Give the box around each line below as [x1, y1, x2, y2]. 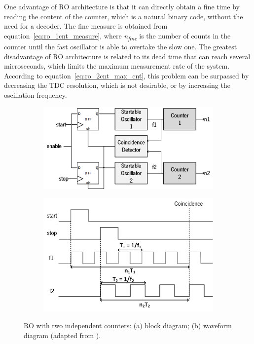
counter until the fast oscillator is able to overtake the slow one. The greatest [4, 41, 237, 51]
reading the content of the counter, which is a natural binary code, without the [4, 11, 243, 21]
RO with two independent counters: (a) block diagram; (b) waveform [24, 320, 232, 331]
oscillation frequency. [4, 89, 67, 100]
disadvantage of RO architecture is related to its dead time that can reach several [4, 51, 251, 61]
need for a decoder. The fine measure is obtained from [4, 21, 168, 31]
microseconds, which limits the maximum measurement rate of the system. [4, 61, 230, 71]
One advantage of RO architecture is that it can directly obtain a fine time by [4, 1, 240, 11]
